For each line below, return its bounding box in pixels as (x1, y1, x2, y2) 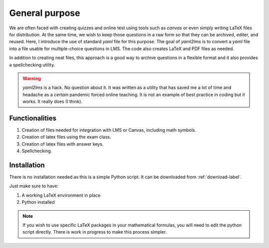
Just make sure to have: (9, 183, 59, 189)
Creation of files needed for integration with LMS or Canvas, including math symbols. (21, 127, 196, 133)
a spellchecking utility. (9, 62, 55, 68)
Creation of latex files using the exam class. (21, 134, 112, 140)
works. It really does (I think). (22, 98, 83, 104)
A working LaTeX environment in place (21, 192, 101, 198)
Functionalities (9, 114, 57, 122)
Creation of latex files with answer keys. (21, 141, 104, 147)
